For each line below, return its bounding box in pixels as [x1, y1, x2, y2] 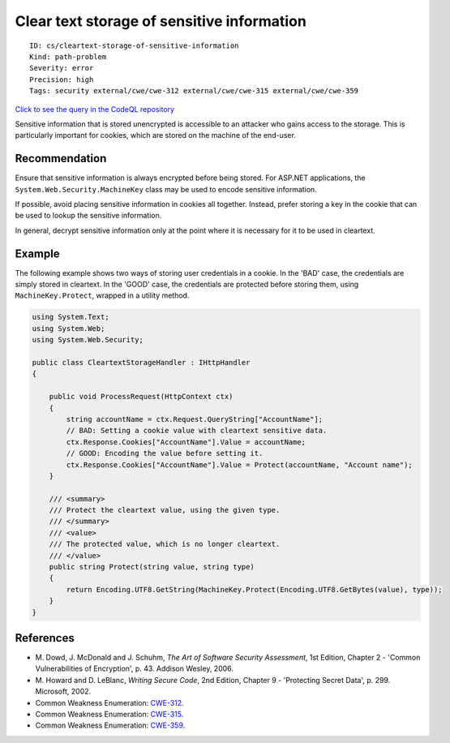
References [15, 631, 75, 645]
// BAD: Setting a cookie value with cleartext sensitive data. [66, 426, 328, 436]
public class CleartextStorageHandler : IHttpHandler [32, 358, 251, 367]
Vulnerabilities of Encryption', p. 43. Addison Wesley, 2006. [35, 664, 234, 673]
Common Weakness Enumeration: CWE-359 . [35, 720, 186, 730]
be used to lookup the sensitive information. [15, 211, 162, 221]
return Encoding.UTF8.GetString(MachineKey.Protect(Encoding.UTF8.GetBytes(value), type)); [66, 585, 443, 594]
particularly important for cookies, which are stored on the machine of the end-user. [15, 131, 296, 140]
